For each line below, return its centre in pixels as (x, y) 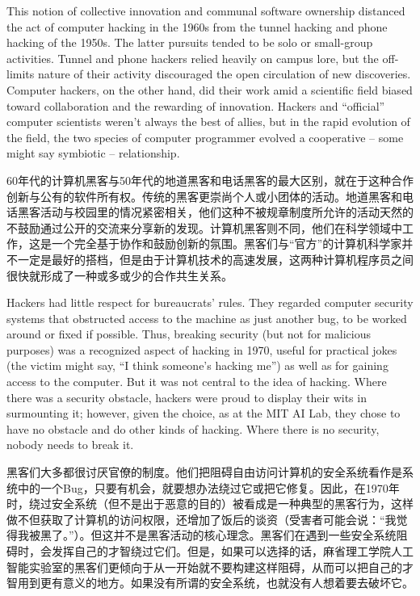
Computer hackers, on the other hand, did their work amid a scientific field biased (210, 89)
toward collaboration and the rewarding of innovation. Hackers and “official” (196, 105)
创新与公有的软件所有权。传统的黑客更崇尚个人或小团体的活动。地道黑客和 (204, 196)
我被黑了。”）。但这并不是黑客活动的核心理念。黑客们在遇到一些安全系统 (207, 535)
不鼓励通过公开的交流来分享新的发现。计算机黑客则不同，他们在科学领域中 (204, 227)
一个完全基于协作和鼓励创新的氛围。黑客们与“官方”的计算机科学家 (227, 243)
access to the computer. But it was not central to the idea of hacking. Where (197, 382)
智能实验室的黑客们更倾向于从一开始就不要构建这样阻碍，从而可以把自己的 (204, 567)
